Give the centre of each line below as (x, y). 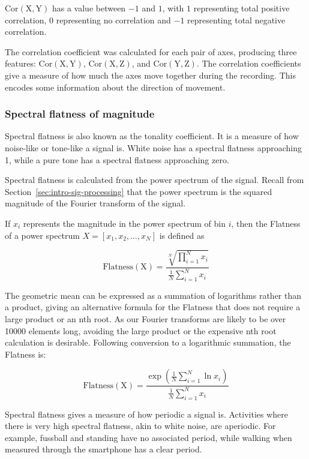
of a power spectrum (42, 235)
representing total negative (236, 19)
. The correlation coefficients (249, 63)
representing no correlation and (113, 19)
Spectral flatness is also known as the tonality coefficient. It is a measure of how (152, 136)
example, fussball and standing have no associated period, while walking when (148, 437)
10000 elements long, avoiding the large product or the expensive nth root (141, 330)
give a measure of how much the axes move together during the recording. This (150, 75)
